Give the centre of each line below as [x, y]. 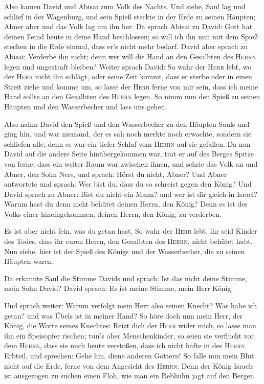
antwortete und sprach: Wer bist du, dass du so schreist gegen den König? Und [128, 184]
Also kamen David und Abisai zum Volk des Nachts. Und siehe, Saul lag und [125, 6]
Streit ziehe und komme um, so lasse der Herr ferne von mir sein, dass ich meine [131, 86]
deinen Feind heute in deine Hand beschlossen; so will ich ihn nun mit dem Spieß [131, 36]
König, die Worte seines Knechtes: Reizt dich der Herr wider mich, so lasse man [130, 325]
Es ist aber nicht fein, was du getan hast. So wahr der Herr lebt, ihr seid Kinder [131, 231]
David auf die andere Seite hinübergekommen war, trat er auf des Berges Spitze [129, 154]
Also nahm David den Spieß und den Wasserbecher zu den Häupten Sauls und [127, 123]
